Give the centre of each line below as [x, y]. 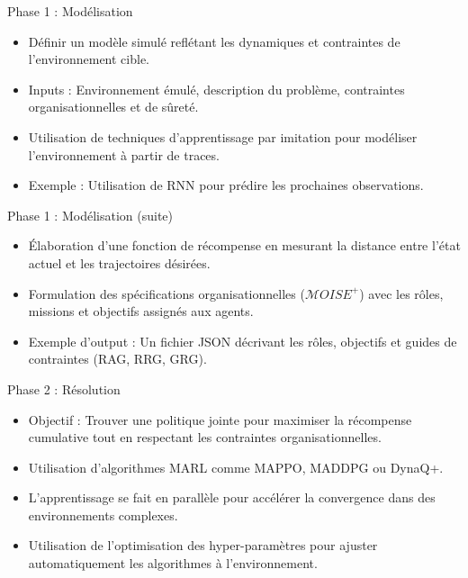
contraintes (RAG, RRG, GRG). [117, 359]
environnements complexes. [103, 515]
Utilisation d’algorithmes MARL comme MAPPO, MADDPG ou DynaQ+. [236, 467]
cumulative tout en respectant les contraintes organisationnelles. [205, 437]
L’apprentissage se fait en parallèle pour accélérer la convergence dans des [232, 497]
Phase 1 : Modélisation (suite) [90, 215]
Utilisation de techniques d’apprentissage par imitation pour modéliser [223, 136]
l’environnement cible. [89, 59]
